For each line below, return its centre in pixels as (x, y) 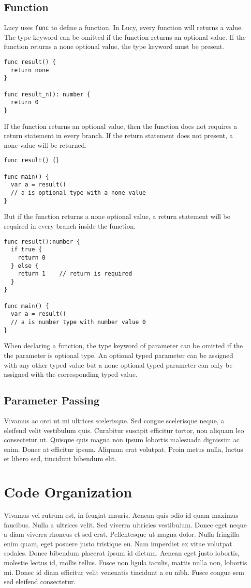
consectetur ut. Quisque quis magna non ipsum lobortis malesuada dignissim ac (122, 440)
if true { (26, 250)
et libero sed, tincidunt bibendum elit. (60, 458)
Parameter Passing (52, 400)
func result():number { (42, 241)
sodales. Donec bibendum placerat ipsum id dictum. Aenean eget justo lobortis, (122, 553)
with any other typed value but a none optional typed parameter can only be (118, 364)
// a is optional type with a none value (78, 193)
